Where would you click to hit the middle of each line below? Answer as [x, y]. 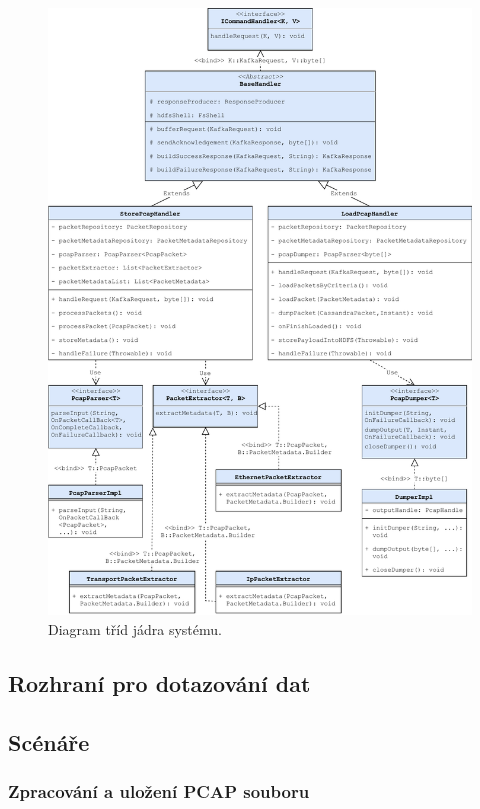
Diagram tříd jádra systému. [135, 628]
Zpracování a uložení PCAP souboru [159, 790]
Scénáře [49, 741]
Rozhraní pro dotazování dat [159, 682]
